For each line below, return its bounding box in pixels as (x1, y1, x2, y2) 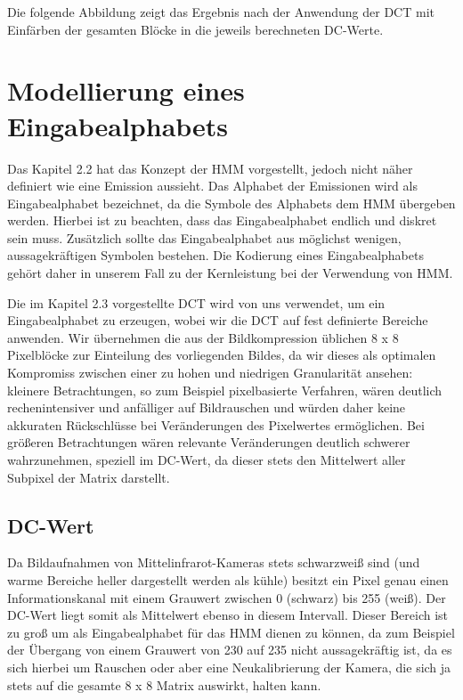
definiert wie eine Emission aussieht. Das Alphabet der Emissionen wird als (7, 176, 418, 195)
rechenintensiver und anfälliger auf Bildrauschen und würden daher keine (7, 398, 406, 417)
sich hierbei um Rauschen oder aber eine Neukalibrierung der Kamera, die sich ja (7, 657, 451, 676)
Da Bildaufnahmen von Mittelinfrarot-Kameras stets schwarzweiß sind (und (7, 553, 420, 572)
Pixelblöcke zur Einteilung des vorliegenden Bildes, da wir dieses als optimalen (7, 346, 436, 364)
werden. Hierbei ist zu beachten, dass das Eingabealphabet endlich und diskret (7, 211, 437, 230)
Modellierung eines (7, 72, 245, 109)
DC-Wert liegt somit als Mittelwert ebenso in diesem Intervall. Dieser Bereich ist (7, 606, 449, 624)
